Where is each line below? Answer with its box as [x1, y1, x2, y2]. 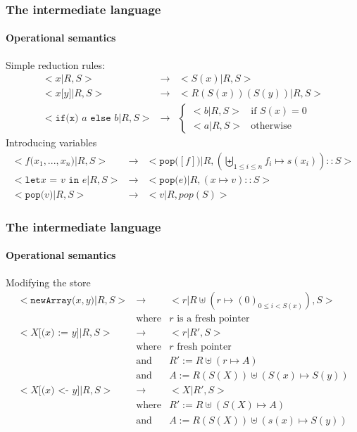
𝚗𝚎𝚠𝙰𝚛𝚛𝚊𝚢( [30, 296, 76, 306]
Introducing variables [6, 135, 97, 150]
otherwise [251, 120, 292, 131]
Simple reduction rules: [6, 57, 105, 72]
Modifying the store [6, 274, 91, 289]
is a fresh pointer [177, 314, 250, 324]
